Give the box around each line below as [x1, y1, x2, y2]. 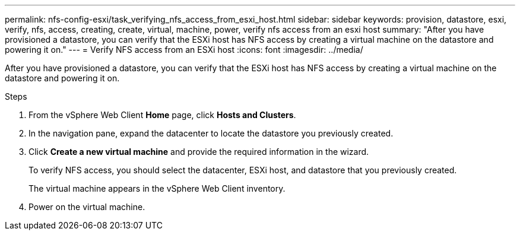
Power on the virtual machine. [28, 202, 145, 212]
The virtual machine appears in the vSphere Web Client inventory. [28, 183, 286, 193]
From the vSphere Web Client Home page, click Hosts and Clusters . [28, 110, 296, 120]
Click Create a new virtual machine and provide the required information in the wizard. [28, 147, 369, 157]
